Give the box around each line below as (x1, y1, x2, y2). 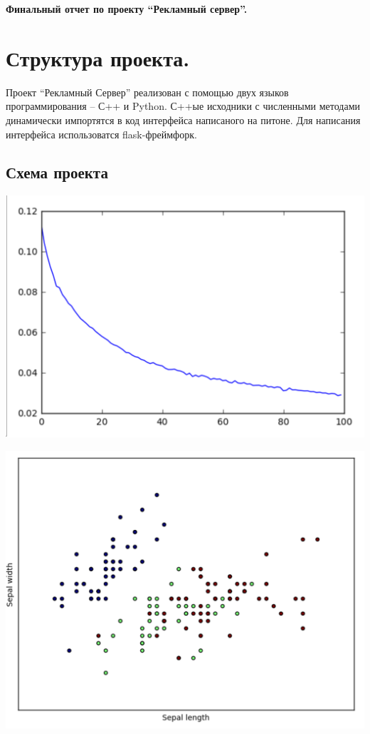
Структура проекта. (6, 43, 190, 72)
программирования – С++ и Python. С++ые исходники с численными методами (6, 98, 361, 113)
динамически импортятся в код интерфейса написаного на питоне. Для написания (6, 112, 361, 127)
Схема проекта (6, 161, 108, 183)
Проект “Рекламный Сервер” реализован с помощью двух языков (6, 84, 289, 99)
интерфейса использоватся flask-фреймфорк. (6, 126, 197, 141)
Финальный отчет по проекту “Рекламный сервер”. (6, 1, 248, 16)
